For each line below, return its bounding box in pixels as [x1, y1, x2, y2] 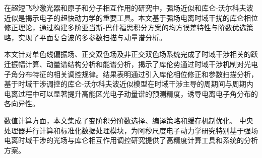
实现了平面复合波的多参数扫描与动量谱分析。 [18, 32, 166, 42]
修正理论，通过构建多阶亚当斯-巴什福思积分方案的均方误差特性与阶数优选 [4, 22, 246, 33]
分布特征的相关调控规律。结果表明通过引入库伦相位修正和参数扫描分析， [18, 68, 258, 79]
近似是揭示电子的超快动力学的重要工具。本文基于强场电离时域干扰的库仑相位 [4, 12, 258, 23]
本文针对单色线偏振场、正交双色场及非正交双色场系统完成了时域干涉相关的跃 [4, 49, 258, 59]
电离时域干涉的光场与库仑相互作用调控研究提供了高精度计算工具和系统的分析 [4, 135, 258, 145]
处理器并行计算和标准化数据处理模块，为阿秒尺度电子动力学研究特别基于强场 [4, 125, 258, 135]
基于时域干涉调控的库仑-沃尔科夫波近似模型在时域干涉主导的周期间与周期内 [4, 78, 253, 89]
